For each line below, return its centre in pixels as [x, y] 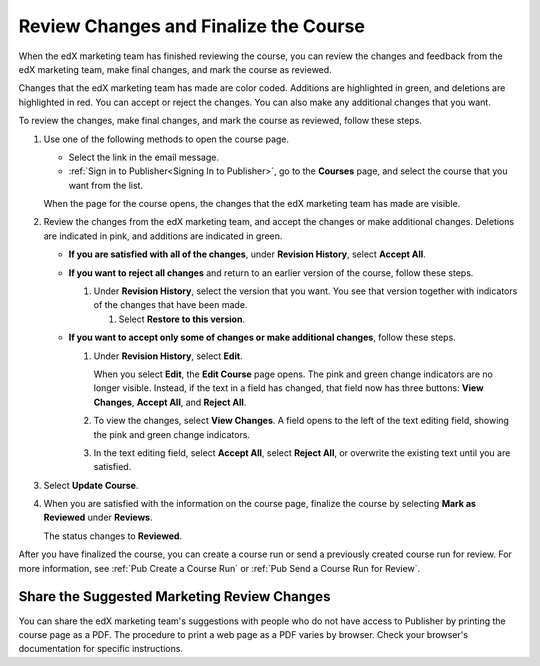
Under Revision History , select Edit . [168, 356]
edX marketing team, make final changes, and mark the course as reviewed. [175, 69]
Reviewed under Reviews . [98, 517]
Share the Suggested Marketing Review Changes [174, 596]
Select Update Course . [91, 485]
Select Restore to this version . [181, 319]
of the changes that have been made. [170, 305]
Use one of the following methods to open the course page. [166, 139]
